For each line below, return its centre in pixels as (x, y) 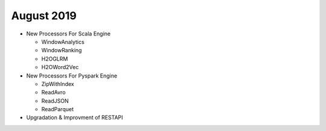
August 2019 (44, 16)
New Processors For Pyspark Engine (72, 76)
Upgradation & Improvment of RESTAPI (75, 118)
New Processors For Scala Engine (69, 34)
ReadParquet (57, 109)
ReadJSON (55, 101)
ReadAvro (53, 93)
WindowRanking (62, 50)
